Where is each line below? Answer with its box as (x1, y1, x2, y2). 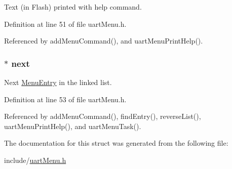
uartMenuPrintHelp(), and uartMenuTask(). (4, 120, 141, 131)
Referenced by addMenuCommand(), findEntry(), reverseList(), (4, 111, 201, 121)
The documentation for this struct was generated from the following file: (4, 138, 228, 148)
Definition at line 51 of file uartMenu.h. (4, 18, 127, 29)
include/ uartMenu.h (4, 154, 66, 165)
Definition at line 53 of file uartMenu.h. (4, 94, 127, 104)
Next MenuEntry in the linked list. (4, 77, 112, 87)
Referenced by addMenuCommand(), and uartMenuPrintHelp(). (4, 35, 203, 46)
